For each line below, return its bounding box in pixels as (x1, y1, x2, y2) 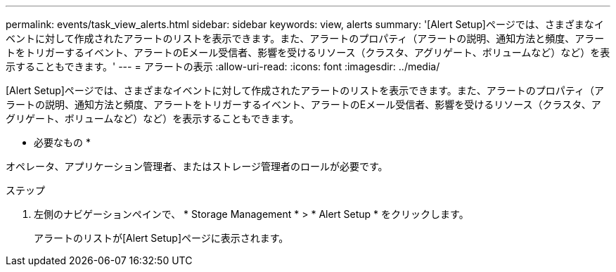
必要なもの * (34, 136, 91, 148)
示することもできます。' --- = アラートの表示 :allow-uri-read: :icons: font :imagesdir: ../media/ (6, 60, 440, 72)
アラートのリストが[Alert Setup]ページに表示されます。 (34, 232, 289, 244)
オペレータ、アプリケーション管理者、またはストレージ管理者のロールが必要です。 (6, 160, 388, 172)
